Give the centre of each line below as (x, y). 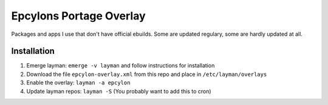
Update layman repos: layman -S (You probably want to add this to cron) (119, 91)
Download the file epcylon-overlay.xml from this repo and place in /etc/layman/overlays (147, 74)
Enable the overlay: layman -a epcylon (78, 83)
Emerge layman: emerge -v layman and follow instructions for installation (121, 66)
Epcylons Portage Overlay (78, 16)
